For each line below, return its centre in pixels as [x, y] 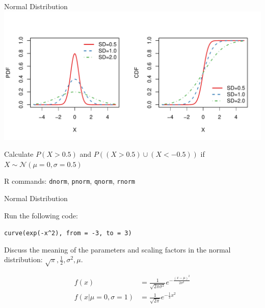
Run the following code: [41, 215]
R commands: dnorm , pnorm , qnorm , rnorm [70, 181]
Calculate [19, 154]
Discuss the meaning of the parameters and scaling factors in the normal [117, 249]
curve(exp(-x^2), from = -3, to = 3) [68, 233]
